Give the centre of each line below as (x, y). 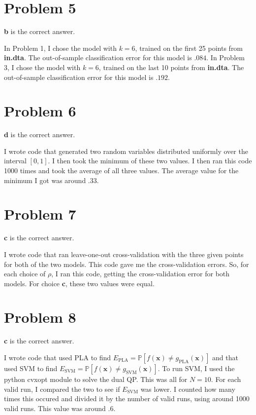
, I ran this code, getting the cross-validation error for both (141, 274)
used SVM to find (31, 368)
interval (15, 161)
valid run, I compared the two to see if (62, 389)
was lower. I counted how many (188, 389)
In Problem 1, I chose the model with (60, 48)
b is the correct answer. (40, 31)
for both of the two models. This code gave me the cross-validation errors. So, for (127, 264)
